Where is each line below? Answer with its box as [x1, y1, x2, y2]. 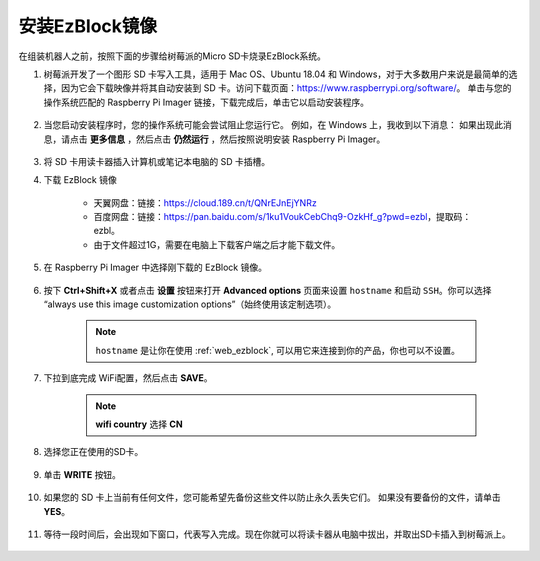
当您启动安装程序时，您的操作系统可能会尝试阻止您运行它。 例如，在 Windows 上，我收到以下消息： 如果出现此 [43, 119, 504, 131]
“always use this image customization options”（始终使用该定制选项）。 [43, 298, 337, 310]
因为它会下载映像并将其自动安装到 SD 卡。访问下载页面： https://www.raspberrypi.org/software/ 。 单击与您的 [60, 82, 512, 94]
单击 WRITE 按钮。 [43, 468, 122, 480]
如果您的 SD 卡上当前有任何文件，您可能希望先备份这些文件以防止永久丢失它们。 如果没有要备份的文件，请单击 [43, 491, 501, 504]
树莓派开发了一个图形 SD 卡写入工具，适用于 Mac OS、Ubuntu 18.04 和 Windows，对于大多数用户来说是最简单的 [43, 68, 509, 80]
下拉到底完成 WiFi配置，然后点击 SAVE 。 [43, 372, 213, 384]
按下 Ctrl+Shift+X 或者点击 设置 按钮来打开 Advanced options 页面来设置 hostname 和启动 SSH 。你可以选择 [43, 284, 492, 296]
